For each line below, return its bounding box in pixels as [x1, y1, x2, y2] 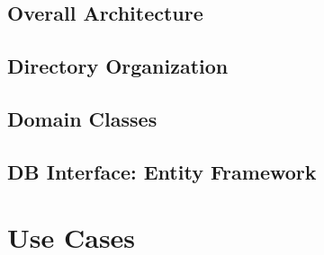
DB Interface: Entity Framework [7, 157, 317, 185]
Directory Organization [7, 52, 229, 80]
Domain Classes [7, 104, 157, 132]
